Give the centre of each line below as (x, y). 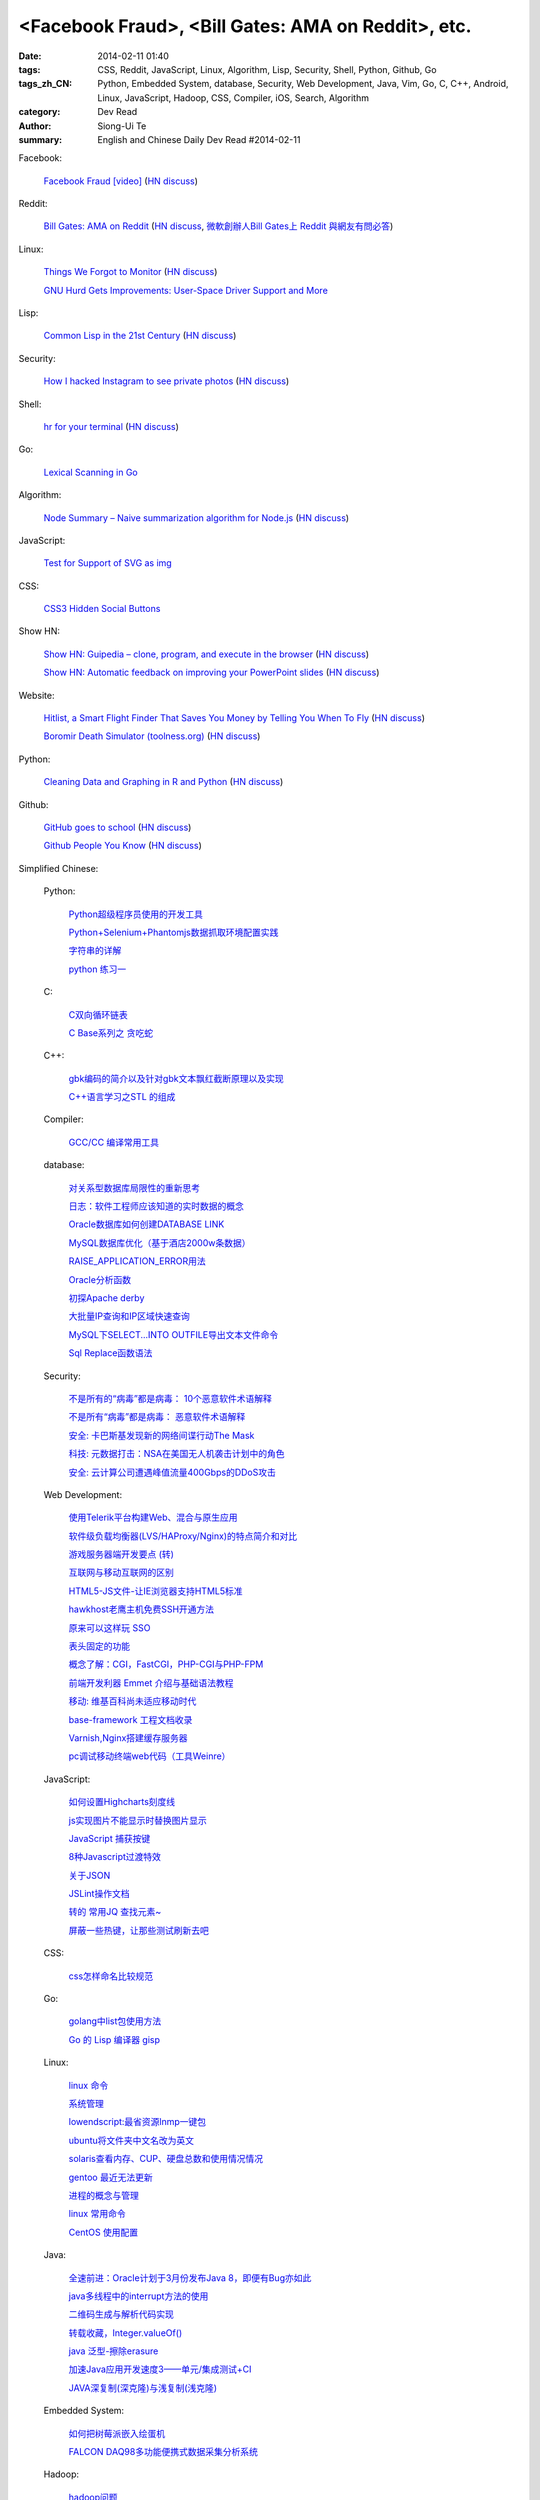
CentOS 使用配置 (103, 2232)
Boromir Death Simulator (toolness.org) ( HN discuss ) (152, 736)
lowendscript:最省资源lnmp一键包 (137, 2122)
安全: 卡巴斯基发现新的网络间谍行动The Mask (161, 1435)
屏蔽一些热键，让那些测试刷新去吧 (138, 1930)
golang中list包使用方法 (115, 2021)
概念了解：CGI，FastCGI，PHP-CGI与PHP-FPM (166, 1664)
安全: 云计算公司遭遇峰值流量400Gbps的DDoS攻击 (172, 1472)
